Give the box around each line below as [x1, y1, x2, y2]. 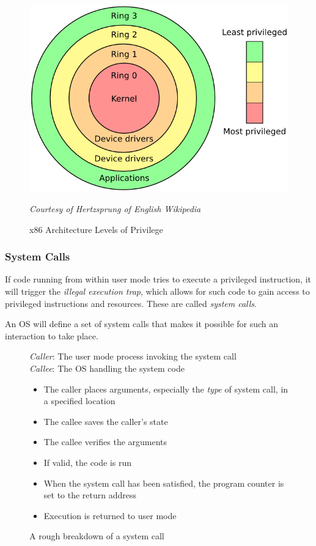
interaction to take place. [5, 329, 98, 342]
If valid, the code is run [43, 456, 132, 468]
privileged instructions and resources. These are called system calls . [5, 297, 257, 309]
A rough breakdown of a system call [29, 529, 164, 542]
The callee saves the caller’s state [43, 415, 168, 427]
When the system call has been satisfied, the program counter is [43, 476, 284, 489]
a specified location [43, 394, 116, 407]
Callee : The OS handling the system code [29, 362, 185, 374]
